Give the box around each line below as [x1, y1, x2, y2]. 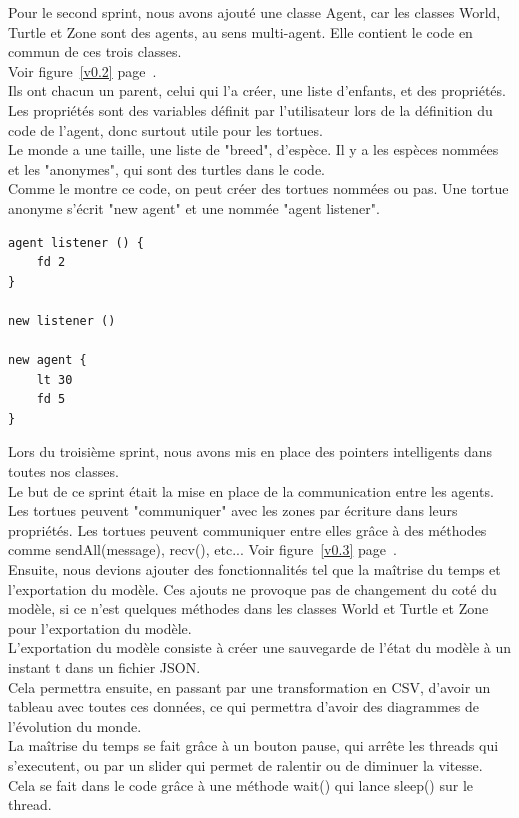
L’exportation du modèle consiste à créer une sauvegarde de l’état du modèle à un [8, 637, 512, 658]
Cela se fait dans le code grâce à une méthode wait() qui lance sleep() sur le [8, 774, 474, 795]
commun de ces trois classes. [8, 41, 182, 62]
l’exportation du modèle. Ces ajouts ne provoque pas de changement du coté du [8, 578, 497, 599]
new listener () [8, 313, 116, 328]
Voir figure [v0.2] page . [8, 60, 157, 81]
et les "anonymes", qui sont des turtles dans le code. [8, 158, 325, 179]
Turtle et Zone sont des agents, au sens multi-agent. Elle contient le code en [8, 21, 473, 42]
